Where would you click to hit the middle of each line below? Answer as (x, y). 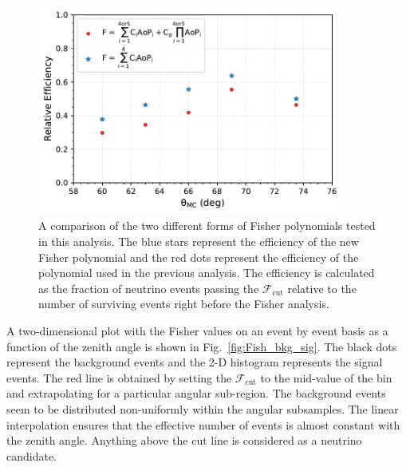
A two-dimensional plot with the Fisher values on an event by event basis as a (197, 331)
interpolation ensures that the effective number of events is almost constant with (203, 424)
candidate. (32, 455)
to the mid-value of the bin (326, 377)
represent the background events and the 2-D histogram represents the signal (195, 362)
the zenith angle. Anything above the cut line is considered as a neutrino (184, 440)
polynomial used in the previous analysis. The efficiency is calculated (207, 273)
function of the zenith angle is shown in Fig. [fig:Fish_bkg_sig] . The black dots (202, 346)
